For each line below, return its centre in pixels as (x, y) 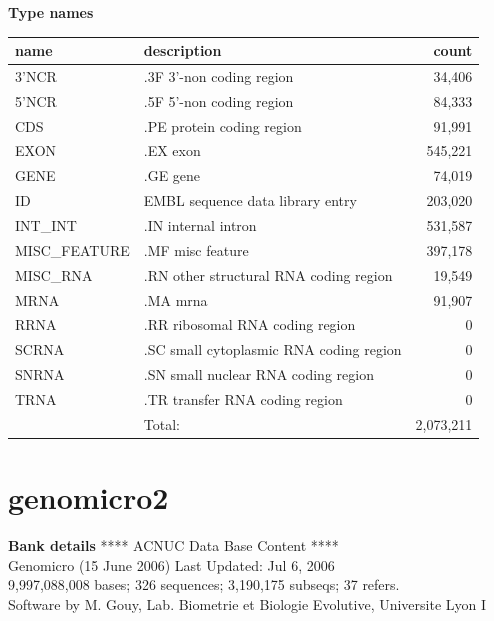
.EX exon (172, 150)
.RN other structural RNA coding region (268, 274)
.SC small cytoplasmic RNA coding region (272, 349)
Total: (161, 423)
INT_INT (46, 225)
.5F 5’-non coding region (218, 100)
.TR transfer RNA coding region (243, 398)
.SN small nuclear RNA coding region (258, 374)
